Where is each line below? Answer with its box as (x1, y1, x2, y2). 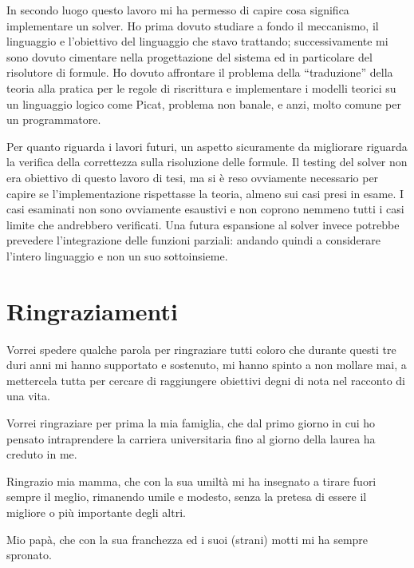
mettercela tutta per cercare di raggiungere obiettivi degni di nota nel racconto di (6, 371, 405, 388)
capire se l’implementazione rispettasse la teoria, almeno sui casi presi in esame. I (6, 185, 404, 201)
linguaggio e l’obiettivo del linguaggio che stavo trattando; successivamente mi (6, 33, 388, 50)
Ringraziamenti (6, 294, 178, 327)
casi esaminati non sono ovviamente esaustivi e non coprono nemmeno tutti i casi (6, 201, 404, 217)
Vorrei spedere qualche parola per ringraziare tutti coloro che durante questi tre (6, 340, 396, 357)
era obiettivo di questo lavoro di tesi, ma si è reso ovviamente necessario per (6, 169, 379, 185)
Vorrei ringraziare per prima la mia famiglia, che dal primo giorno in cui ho (6, 415, 375, 431)
